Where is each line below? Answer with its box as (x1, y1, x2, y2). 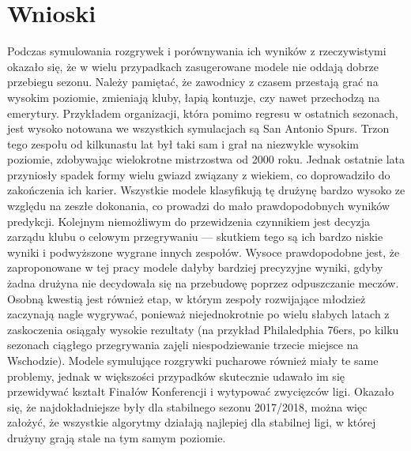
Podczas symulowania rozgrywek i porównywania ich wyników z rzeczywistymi (7, 43, 386, 59)
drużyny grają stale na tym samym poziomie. (7, 429, 226, 445)
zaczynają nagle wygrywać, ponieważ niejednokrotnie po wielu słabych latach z (7, 306, 390, 322)
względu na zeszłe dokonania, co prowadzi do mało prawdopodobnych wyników (7, 197, 390, 214)
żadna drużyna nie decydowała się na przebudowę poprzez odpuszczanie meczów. (7, 275, 399, 291)
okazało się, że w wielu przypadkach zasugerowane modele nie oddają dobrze (7, 58, 379, 74)
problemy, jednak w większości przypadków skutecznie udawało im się (7, 367, 345, 384)
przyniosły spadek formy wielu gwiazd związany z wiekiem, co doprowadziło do (7, 166, 390, 182)
